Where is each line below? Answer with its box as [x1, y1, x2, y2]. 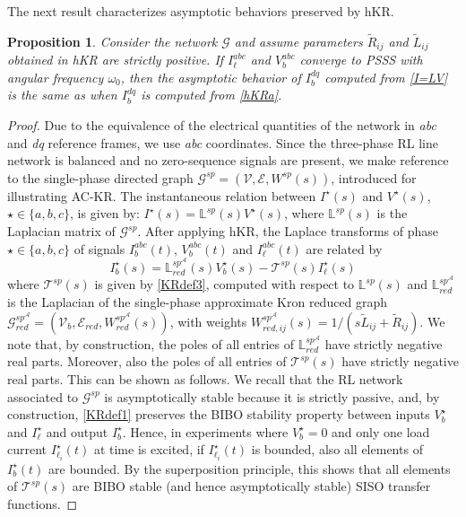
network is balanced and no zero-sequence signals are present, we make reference [7, 151, 449, 170]
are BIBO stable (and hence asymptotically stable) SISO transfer [72, 477, 431, 495]
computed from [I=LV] [324, 67, 448, 86]
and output [46, 422, 108, 441]
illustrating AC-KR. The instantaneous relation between [7, 186, 316, 205]
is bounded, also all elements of [251, 440, 423, 459]
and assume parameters [234, 31, 363, 50]
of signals [73, 239, 125, 258]
